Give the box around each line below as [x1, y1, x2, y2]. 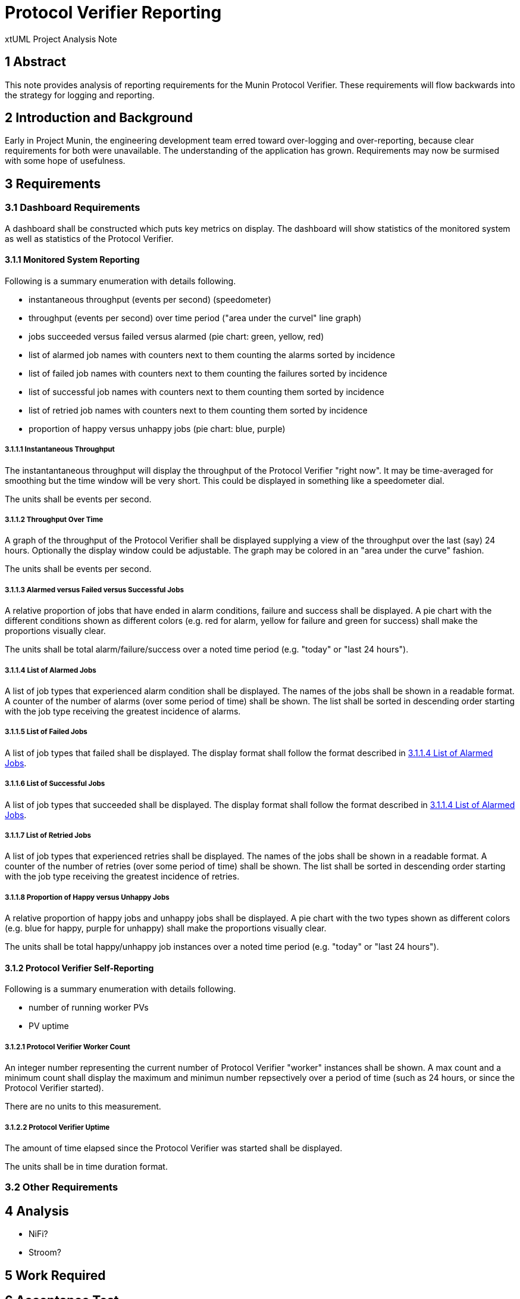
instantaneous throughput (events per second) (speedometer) [29, 294, 271, 304]
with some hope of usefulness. [5, 156, 126, 166]
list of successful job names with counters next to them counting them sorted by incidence [29, 386, 384, 397]
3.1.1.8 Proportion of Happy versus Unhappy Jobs [5, 893, 170, 902]
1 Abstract [5, 54, 66, 70]
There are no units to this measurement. [5, 1101, 161, 1112]
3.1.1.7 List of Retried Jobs [5, 831, 91, 840]
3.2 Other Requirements [5, 1181, 118, 1194]
